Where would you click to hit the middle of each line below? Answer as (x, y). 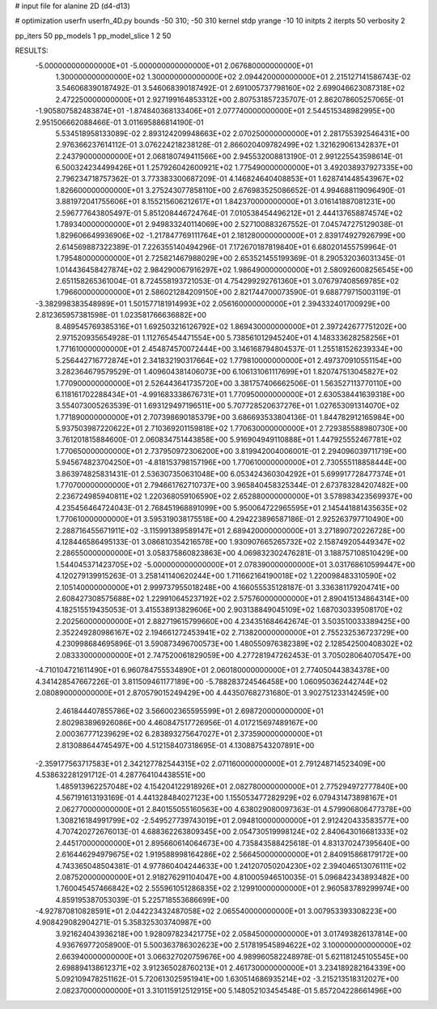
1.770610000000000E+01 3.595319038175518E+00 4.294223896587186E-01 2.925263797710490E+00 (229, 519)
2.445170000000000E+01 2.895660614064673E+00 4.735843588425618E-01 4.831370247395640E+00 (233, 843)
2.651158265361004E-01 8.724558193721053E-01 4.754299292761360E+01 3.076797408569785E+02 (227, 280)
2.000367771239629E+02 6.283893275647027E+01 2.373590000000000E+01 (189, 734)
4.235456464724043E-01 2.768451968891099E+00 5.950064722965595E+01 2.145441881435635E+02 (231, 507)
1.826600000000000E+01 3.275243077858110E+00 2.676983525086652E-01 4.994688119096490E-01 (230, 190)
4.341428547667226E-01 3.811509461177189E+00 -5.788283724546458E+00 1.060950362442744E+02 (212, 682)
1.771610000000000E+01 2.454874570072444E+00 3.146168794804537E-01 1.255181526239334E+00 (229, 349)
